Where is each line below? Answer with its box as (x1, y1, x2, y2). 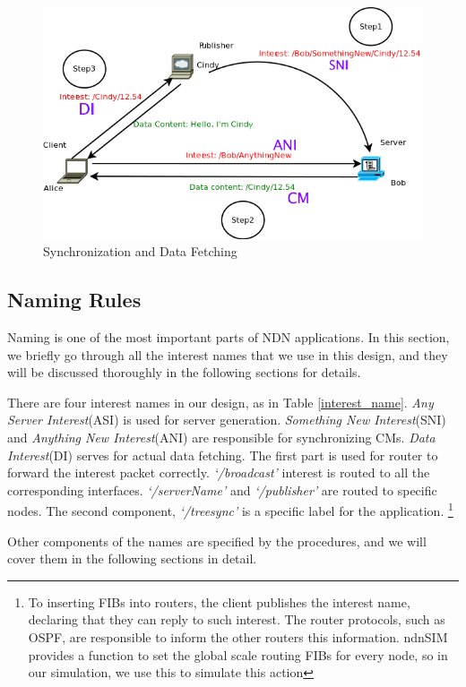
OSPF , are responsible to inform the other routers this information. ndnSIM (28, 627, 448, 646)
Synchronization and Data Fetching (43, 242, 237, 261)
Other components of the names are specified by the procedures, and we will (7, 531, 427, 550)
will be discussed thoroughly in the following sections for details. (7, 363, 361, 382)
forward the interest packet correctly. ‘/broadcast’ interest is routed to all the (7, 463, 430, 482)
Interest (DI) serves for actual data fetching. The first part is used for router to (7, 445, 438, 464)
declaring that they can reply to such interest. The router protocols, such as (28, 610, 445, 629)
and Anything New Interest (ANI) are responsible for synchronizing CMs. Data (7, 427, 436, 446)
